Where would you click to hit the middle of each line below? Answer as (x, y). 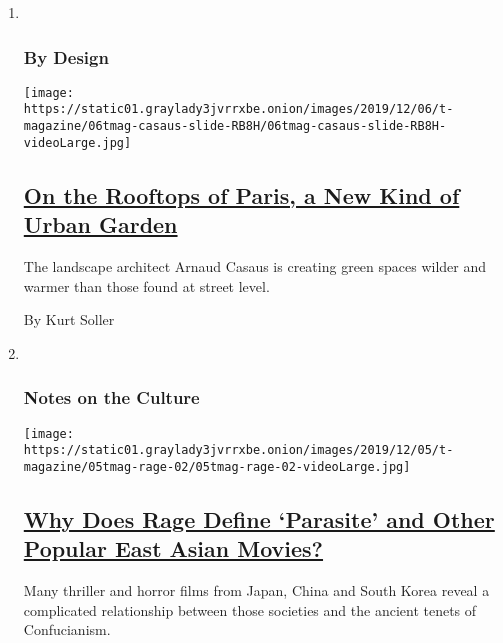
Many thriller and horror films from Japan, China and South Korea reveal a (256, 590)
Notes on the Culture (111, 397)
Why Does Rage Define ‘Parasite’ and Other (259, 518)
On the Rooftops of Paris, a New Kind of (241, 194)
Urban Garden (100, 224)
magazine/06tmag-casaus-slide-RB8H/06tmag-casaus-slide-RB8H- (235, 126)
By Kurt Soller (69, 319)
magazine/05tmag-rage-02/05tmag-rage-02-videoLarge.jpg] (217, 466)
